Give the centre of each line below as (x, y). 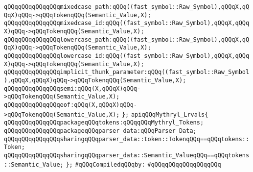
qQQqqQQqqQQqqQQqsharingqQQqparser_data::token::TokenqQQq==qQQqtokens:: (127, 139)
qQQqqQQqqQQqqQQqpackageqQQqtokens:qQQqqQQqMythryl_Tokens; (104, 123)
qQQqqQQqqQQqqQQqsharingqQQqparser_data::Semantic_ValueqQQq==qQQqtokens (127, 155)
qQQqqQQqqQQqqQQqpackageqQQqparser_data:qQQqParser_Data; (100, 131)
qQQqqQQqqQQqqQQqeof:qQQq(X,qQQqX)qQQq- (71, 105)
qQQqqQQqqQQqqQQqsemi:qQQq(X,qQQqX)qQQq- (72, 88)
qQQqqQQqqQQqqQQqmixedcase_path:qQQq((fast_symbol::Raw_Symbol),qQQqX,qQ (127, 7)
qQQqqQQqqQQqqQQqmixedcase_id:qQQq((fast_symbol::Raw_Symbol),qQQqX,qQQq (127, 23)
